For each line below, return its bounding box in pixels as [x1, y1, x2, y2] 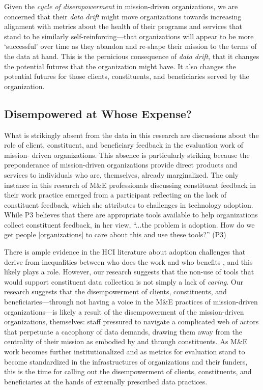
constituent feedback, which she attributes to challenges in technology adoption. [4, 199, 253, 210]
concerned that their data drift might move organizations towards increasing [4, 11, 242, 21]
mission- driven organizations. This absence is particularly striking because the [4, 149, 250, 160]
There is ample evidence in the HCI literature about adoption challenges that [4, 246, 246, 257]
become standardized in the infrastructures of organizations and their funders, [4, 356, 248, 367]
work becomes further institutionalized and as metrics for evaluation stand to [4, 346, 245, 357]
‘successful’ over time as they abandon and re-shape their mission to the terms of [4, 41, 257, 51]
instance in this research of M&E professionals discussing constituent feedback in [4, 179, 256, 190]
